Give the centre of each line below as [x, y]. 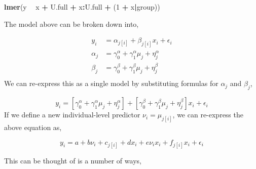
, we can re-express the [208, 115]
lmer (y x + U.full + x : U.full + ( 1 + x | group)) [82, 7]
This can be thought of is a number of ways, [73, 160]
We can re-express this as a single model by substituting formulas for [111, 83]
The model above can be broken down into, [71, 24]
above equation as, [33, 127]
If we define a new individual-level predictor [72, 115]
